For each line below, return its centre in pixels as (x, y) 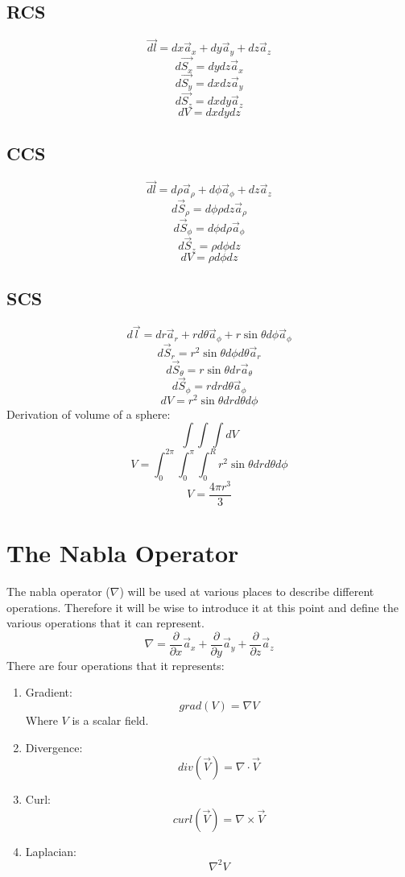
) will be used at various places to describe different (247, 591)
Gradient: (49, 692)
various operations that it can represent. (105, 623)
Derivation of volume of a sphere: (89, 414)
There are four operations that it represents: (116, 665)
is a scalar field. (110, 720)
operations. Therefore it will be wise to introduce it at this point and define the (202, 607)
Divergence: (54, 747)
